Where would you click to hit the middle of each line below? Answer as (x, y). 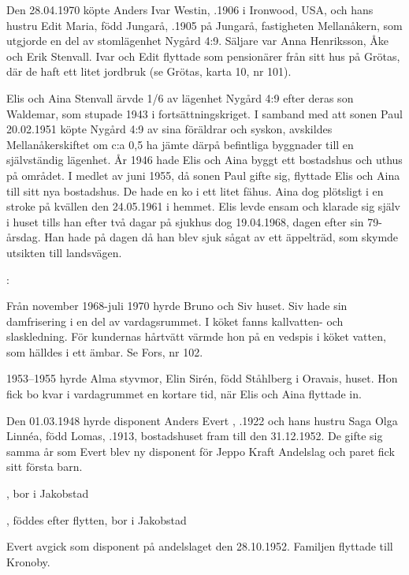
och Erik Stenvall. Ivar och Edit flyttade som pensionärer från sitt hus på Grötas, (203, 56)
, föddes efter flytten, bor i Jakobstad (97, 519)
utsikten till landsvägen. (64, 252)
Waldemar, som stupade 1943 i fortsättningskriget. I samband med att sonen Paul (204, 113)
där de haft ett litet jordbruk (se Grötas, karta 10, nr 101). (149, 71)
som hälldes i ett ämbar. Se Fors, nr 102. (105, 351)
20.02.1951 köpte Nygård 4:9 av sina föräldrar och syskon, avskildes (169, 129)
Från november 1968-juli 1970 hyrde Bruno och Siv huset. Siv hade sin (177, 306)
